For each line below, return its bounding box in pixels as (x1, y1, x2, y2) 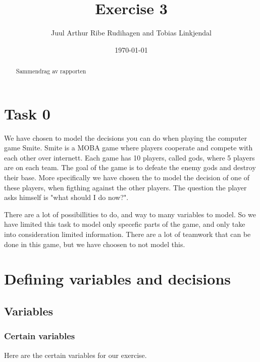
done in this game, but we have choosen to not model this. (4, 238, 185, 249)
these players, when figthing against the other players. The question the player (4, 182, 247, 192)
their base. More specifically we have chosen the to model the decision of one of (4, 172, 250, 183)
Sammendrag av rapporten (16, 67, 86, 75)
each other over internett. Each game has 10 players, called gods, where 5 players (4, 152, 255, 163)
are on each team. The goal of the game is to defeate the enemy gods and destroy (4, 162, 256, 173)
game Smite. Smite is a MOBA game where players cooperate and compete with (4, 142, 253, 153)
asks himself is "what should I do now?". (4, 192, 129, 203)
